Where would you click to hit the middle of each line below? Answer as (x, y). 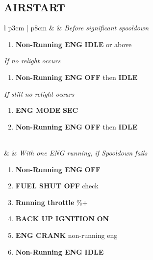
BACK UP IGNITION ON (62, 219)
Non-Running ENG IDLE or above (74, 44)
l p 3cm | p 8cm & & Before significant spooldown (76, 28)
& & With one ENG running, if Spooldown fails (76, 152)
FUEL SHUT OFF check (57, 186)
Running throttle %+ (51, 202)
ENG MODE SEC (47, 110)
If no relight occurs (32, 61)
